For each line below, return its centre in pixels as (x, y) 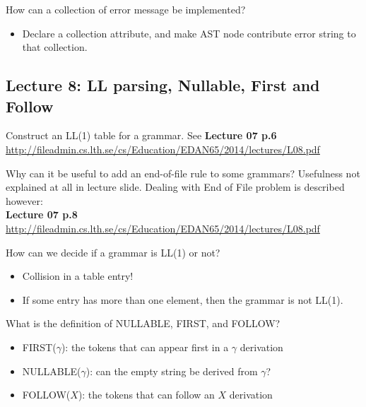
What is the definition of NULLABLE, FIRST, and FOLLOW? (143, 323)
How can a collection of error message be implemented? (126, 9)
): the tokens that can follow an (146, 395)
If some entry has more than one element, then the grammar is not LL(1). (183, 299)
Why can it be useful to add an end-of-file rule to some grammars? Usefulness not (183, 173)
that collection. (55, 47)
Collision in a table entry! (78, 276)
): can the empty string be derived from (172, 371)
